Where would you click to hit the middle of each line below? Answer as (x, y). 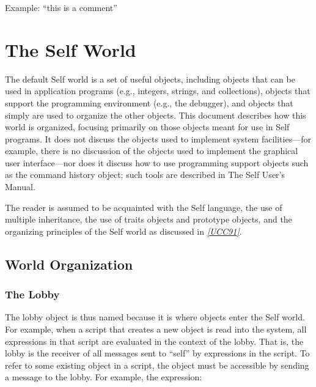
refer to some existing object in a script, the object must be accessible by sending (157, 365)
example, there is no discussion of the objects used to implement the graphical (152, 151)
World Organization (69, 264)
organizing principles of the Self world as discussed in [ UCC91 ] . (123, 231)
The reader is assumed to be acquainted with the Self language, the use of (144, 207)
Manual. (20, 187)
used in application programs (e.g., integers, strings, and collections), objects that (158, 91)
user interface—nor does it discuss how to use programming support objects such (157, 162)
